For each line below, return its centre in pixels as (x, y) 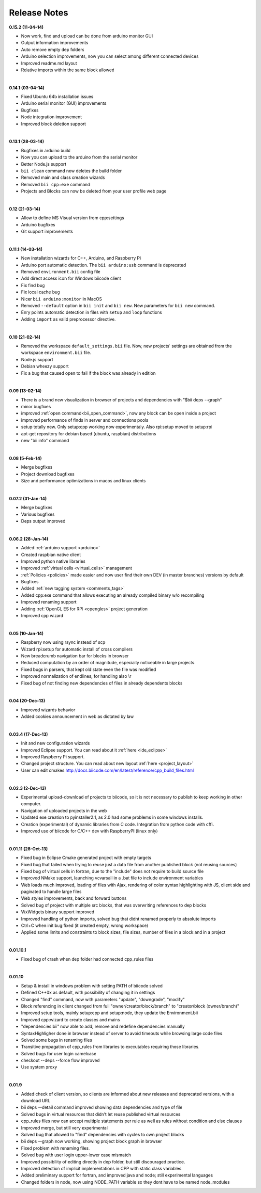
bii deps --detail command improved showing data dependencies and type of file (102, 1107)
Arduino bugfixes (38, 224)
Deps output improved (43, 521)
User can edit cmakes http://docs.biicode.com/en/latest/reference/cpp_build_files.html (108, 770)
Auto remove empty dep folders (53, 49)
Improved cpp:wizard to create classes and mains (71, 1019)
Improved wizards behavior (48, 710)
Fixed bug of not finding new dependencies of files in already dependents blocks (102, 683)
